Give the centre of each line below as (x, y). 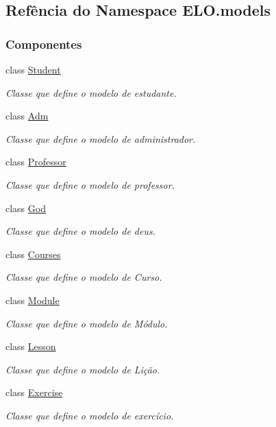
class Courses (33, 254)
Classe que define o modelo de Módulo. (87, 323)
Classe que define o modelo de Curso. (84, 277)
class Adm (27, 116)
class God (26, 208)
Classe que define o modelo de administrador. (101, 138)
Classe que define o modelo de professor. (90, 184)
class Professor (36, 162)
